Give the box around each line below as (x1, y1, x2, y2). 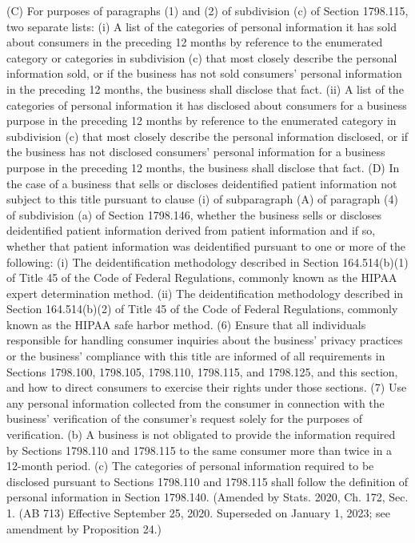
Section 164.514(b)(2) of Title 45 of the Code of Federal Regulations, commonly (6, 300, 398, 317)
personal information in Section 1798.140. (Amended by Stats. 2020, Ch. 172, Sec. (6, 489, 409, 505)
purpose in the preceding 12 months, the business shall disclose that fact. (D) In (6, 159, 400, 175)
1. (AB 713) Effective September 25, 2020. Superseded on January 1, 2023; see (6, 505, 390, 521)
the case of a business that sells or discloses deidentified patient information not (6, 175, 397, 191)
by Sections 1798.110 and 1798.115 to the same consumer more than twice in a (6, 441, 393, 458)
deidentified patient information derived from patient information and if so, (6, 222, 376, 239)
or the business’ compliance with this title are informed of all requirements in (6, 348, 385, 364)
